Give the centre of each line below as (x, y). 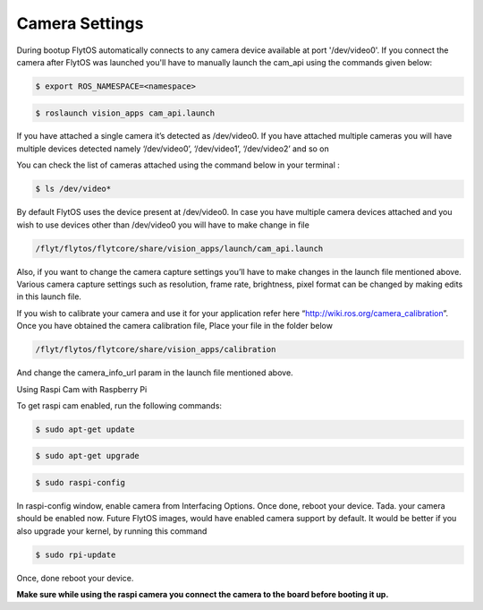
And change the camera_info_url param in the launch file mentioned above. (155, 373)
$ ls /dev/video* (73, 189)
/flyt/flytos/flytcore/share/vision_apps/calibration (156, 350)
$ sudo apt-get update (85, 429)
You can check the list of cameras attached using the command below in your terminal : (178, 165)
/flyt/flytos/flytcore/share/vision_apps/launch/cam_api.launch (179, 248)
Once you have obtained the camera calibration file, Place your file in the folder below (174, 326)
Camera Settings (80, 23)
